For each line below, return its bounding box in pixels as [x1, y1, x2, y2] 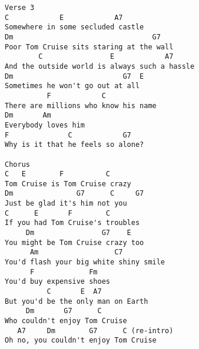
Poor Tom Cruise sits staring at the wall [5, 42, 174, 51]
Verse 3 [5, 4, 35, 12]
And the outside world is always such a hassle [5, 62, 195, 71]
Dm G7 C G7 [5, 189, 144, 198]
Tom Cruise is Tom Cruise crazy [5, 179, 131, 188]
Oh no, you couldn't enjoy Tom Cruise [5, 336, 157, 345]
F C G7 [5, 130, 131, 139]
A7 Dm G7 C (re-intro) [17, 326, 174, 335]
